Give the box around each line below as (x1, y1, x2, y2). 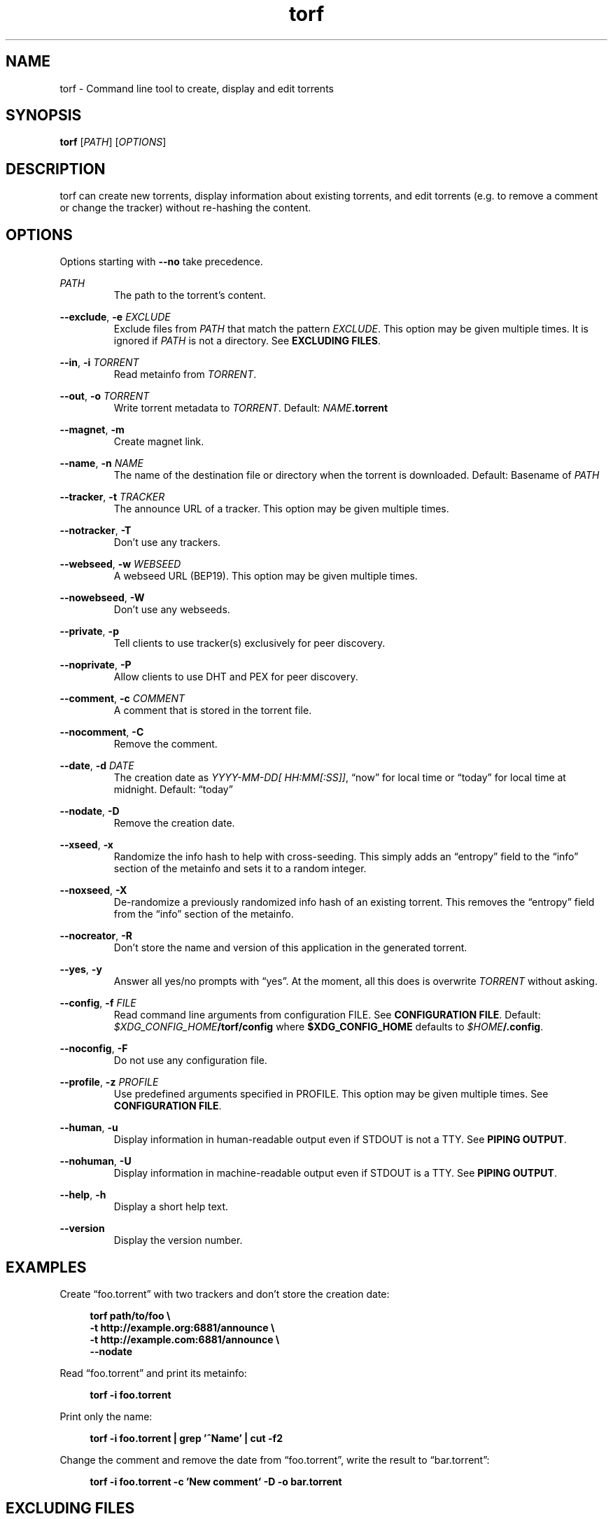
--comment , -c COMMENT (59, 692, 185, 705)
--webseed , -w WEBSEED (59, 558, 181, 570)
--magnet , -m (59, 423, 125, 436)
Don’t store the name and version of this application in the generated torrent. (113, 941, 467, 954)
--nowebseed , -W (59, 591, 145, 604)
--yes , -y (59, 963, 102, 976)
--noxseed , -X (59, 884, 127, 897)
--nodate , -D (59, 805, 120, 818)
